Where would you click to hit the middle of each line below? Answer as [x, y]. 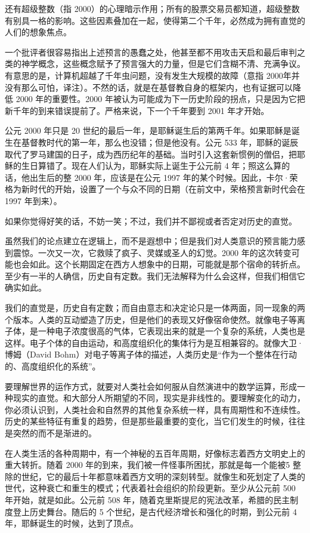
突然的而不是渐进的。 [55, 433]
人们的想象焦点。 [38, 32]
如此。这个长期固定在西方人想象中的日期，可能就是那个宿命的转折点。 [167, 264]
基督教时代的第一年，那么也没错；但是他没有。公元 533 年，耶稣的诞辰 [160, 142]
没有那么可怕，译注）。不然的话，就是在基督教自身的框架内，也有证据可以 [149, 87]
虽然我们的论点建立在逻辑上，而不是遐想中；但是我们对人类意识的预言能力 [151, 241]
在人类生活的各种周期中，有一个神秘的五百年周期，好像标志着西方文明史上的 [155, 453]
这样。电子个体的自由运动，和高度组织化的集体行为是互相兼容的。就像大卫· [154, 342]
